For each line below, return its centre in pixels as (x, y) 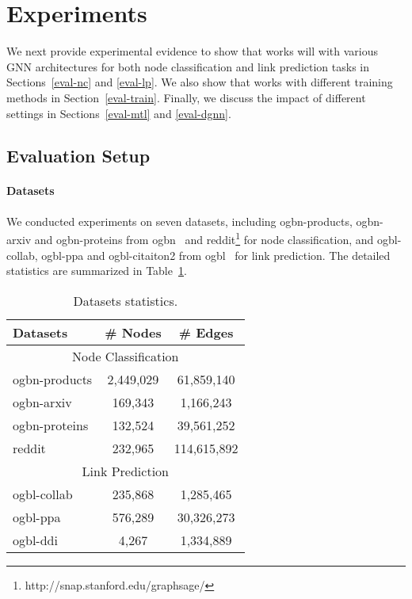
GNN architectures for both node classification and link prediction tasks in (188, 66)
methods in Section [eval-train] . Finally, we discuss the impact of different (186, 97)
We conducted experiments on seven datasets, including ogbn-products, (179, 221)
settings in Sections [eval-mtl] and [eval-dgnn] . (119, 113)
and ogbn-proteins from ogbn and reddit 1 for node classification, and (204, 238)
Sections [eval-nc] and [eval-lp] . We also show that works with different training (200, 82)
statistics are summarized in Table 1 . (97, 271)
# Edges (206, 332)
